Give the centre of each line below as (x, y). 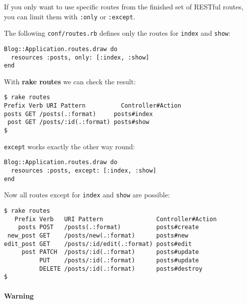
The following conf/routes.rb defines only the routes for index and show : (117, 33)
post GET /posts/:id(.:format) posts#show (78, 122)
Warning (19, 295)
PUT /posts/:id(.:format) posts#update (119, 260)
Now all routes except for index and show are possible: (87, 195)
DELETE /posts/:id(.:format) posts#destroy (121, 269)
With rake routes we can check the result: (70, 81)
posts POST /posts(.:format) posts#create (108, 227)
